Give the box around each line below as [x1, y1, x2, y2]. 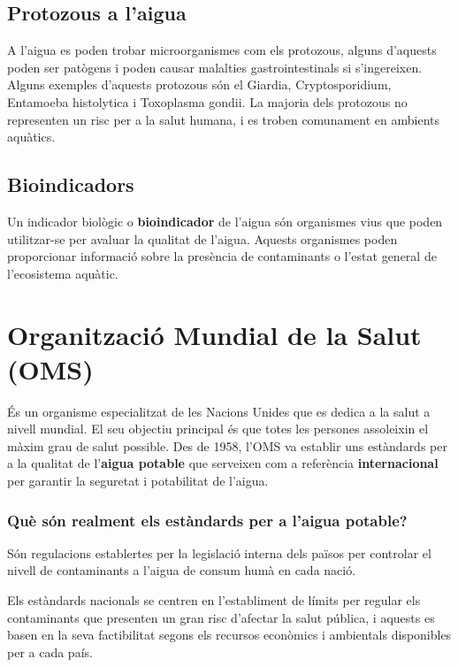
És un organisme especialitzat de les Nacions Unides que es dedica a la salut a [7, 402, 431, 420]
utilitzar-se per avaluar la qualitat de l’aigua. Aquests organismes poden [7, 229, 398, 248]
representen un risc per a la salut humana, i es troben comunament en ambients [7, 110, 439, 128]
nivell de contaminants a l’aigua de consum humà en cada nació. [7, 561, 356, 579]
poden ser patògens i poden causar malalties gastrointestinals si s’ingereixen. [7, 57, 423, 76]
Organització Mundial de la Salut [7, 316, 422, 352]
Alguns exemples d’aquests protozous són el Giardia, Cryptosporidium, [7, 75, 392, 94]
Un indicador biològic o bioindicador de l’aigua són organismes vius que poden [7, 211, 443, 230]
